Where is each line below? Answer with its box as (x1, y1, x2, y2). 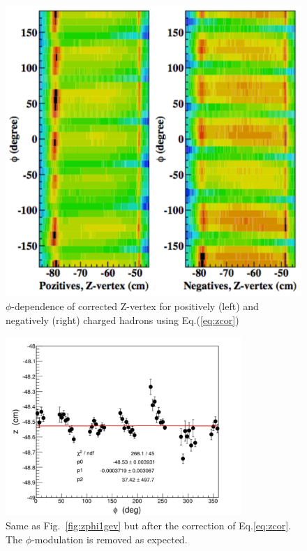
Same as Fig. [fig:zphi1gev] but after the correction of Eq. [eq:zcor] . (6, 518, 292, 532)
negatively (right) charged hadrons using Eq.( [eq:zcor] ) (6, 313, 239, 328)
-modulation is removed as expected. (31, 531, 188, 546)
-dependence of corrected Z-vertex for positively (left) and (11, 299, 259, 314)
